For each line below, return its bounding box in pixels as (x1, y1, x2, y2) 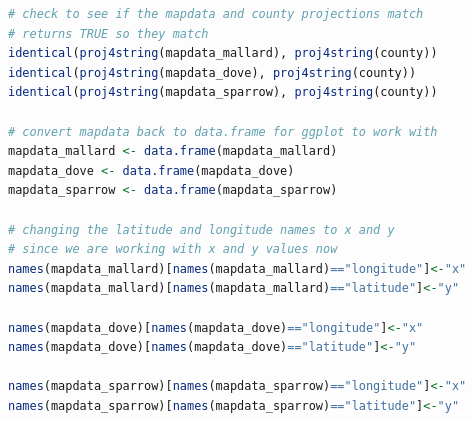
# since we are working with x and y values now (8, 242, 338, 257)
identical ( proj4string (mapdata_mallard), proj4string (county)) (8, 46, 438, 61)
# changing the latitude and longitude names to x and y (8, 222, 395, 237)
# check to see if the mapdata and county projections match (8, 7, 424, 21)
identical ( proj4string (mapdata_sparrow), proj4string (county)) (8, 85, 438, 100)
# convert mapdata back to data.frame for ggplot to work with (8, 124, 438, 139)
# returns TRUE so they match (8, 26, 209, 41)
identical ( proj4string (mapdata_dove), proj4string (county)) (8, 65, 417, 80)
